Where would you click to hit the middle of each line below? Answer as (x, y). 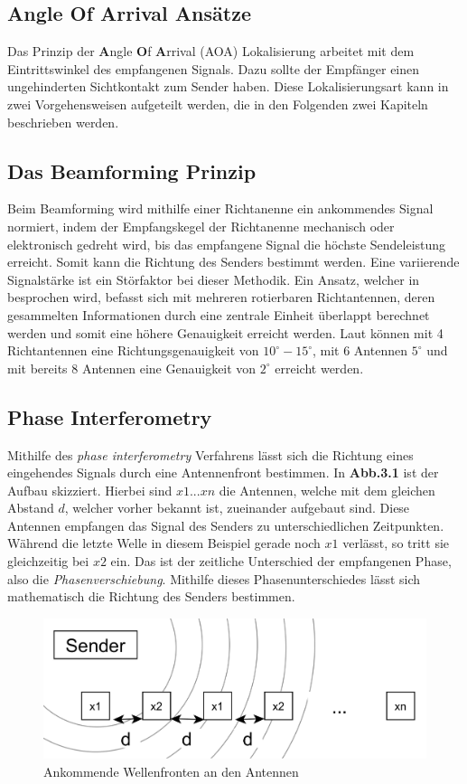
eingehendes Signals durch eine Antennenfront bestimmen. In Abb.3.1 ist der (223, 472)
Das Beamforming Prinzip (132, 170)
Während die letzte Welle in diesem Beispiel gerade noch (164, 543)
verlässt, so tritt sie (396, 543)
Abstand (31, 508)
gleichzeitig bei (48, 561)
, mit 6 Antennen (360, 350)
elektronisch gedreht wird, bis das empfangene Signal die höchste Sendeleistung (227, 244)
